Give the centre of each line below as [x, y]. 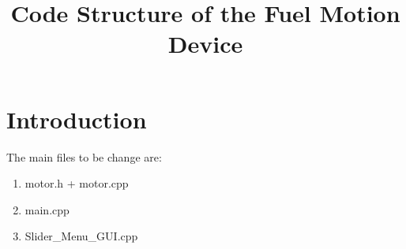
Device [205, 44]
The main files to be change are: [84, 156]
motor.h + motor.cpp [77, 183]
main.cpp [47, 209]
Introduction [77, 119]
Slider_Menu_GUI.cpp [81, 236]
